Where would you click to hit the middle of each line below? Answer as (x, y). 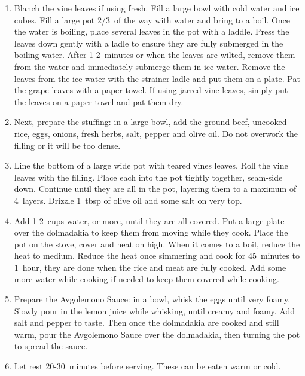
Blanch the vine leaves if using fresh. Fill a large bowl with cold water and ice (157, 8)
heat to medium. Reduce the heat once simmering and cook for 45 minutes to (157, 256)
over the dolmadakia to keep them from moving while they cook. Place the (151, 232)
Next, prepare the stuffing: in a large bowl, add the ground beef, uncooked (150, 122)
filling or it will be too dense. (67, 145)
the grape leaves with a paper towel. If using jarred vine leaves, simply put (151, 90)
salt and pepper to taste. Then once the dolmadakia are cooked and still (147, 322)
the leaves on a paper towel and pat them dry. (99, 101)
